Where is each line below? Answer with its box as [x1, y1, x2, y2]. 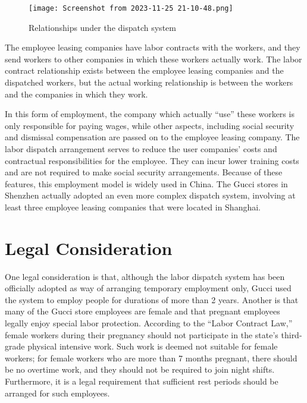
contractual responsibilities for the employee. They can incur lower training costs [5, 154, 299, 166]
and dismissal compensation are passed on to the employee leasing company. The [5, 131, 300, 143]
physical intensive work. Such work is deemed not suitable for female [27, 340, 278, 352]
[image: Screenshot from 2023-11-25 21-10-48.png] [29, 4, 233, 12]
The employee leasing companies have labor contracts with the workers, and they [5, 41, 300, 53]
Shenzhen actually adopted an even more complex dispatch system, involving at [5, 189, 296, 201]
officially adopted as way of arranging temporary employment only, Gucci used [5, 282, 292, 294]
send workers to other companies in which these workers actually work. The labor [5, 52, 302, 65]
